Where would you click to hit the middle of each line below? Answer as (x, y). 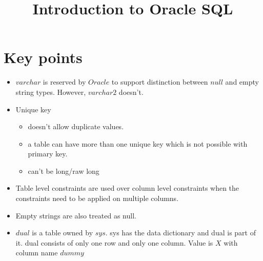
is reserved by (64, 82)
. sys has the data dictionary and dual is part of (180, 233)
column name (37, 253)
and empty (242, 82)
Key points (43, 57)
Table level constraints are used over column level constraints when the (127, 188)
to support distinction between (160, 82)
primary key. (48, 154)
